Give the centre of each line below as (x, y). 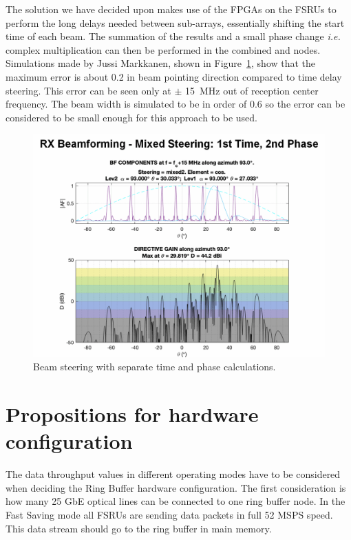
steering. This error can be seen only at (88, 90)
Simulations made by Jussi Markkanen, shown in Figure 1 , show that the (161, 63)
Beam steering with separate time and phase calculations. (155, 367)
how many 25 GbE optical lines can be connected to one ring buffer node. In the (175, 501)
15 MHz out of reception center (252, 90)
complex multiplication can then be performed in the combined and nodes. (163, 49)
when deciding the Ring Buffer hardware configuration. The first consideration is (176, 487)
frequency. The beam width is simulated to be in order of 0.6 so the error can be (175, 104)
